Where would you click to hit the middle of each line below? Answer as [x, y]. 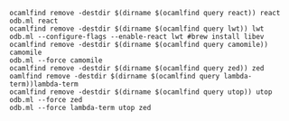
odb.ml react [34, 21]
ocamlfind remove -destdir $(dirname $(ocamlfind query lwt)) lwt [137, 29]
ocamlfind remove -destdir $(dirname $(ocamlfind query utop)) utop [141, 92]
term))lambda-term [44, 84]
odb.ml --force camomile [56, 60]
